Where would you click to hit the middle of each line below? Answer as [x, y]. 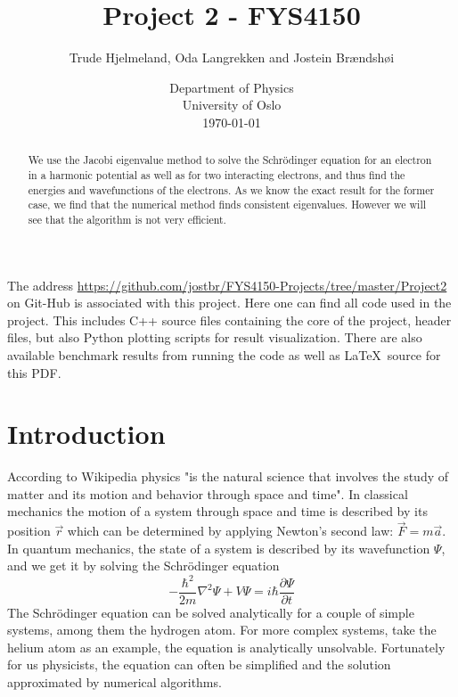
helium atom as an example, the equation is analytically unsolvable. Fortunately [226, 647]
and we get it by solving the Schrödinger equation [143, 566]
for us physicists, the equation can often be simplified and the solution [199, 664]
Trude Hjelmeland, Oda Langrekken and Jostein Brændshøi [232, 57]
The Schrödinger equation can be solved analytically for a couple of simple [211, 612]
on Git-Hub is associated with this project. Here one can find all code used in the [229, 303]
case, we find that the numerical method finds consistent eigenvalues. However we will [227, 205]
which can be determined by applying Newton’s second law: [230, 531]
